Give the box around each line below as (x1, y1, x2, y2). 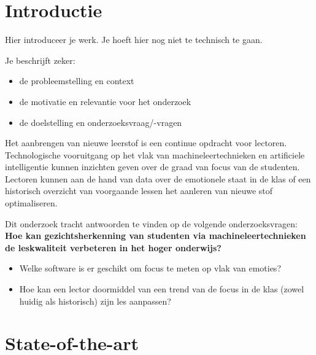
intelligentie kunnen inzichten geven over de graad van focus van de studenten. (5, 160, 300, 173)
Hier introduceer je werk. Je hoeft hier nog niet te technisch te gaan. (5, 33, 263, 46)
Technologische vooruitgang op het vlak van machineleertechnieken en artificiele (5, 148, 305, 161)
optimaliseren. (5, 197, 58, 209)
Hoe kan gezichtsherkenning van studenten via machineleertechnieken (5, 229, 306, 242)
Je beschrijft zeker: (5, 53, 75, 66)
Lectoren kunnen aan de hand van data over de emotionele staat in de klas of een (5, 172, 311, 185)
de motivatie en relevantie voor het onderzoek (19, 95, 191, 107)
